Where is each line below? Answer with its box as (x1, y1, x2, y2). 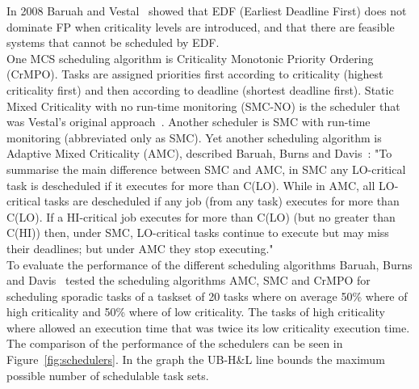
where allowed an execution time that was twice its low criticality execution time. (6, 319, 410, 336)
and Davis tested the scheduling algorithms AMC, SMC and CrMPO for (6, 272, 371, 289)
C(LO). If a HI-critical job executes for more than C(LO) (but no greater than (6, 208, 396, 225)
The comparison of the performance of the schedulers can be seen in (6, 335, 343, 352)
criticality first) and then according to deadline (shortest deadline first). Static (6, 81, 394, 98)
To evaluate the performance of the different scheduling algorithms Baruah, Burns (6, 256, 413, 273)
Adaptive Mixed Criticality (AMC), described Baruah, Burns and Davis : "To (6, 145, 392, 162)
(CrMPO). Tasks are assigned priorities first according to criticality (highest (6, 66, 383, 82)
